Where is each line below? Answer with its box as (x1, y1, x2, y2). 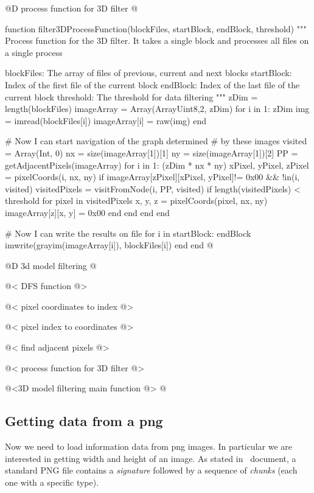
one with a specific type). (5, 475, 99, 488)
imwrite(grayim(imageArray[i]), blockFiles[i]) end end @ (5, 239, 214, 251)
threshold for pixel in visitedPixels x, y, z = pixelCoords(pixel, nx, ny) (5, 194, 268, 207)
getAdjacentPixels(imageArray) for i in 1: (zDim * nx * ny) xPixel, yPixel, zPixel (5, 158, 309, 171)
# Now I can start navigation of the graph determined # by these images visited (5, 135, 307, 147)
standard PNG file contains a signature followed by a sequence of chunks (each (5, 464, 298, 477)
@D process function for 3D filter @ (5, 2, 138, 14)
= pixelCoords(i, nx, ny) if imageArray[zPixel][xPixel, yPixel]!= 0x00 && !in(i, (5, 170, 300, 183)
